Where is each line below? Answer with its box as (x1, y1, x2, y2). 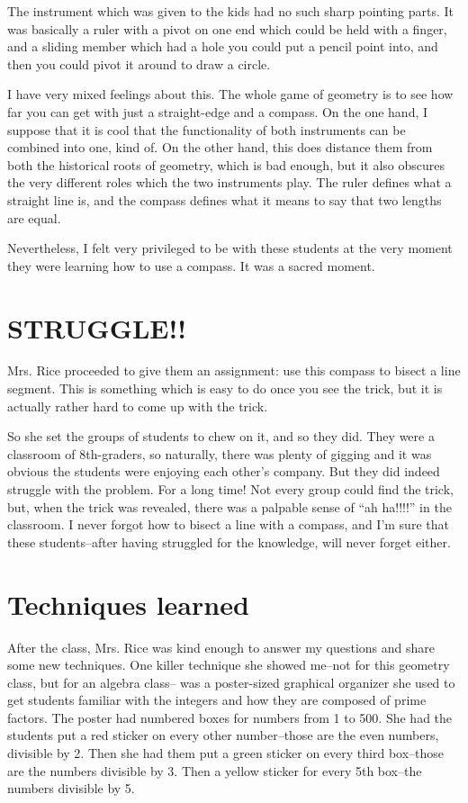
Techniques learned (7, 585, 249, 622)
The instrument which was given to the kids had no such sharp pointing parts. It (7, 2, 454, 20)
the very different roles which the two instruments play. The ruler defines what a (7, 173, 452, 192)
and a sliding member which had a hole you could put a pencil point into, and (7, 37, 438, 56)
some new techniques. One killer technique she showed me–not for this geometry (7, 655, 450, 674)
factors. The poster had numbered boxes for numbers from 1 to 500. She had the (7, 708, 453, 726)
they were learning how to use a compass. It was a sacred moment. (7, 256, 375, 275)
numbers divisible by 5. (7, 779, 135, 798)
